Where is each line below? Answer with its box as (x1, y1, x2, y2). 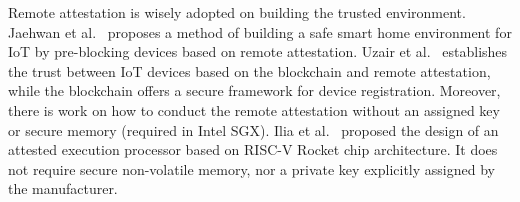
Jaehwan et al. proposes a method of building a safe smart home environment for (8, 21, 512, 42)
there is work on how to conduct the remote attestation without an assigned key (8, 99, 500, 120)
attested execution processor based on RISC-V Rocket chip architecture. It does (8, 139, 498, 160)
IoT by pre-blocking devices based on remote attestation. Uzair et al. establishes (8, 41, 508, 62)
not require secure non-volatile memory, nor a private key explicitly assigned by (8, 158, 495, 179)
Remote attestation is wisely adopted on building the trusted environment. (8, 2, 466, 22)
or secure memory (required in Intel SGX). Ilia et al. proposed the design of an (8, 119, 499, 140)
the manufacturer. (8, 178, 118, 199)
